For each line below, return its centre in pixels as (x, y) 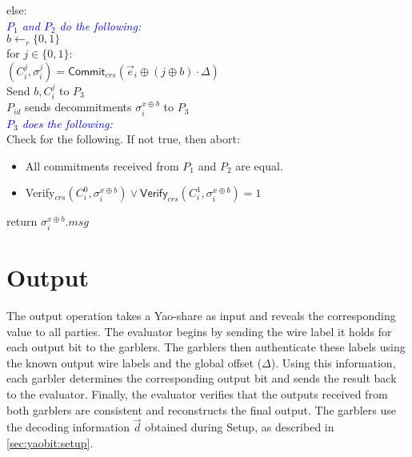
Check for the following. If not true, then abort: (123, 139)
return (22, 221)
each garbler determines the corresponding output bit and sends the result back (202, 378)
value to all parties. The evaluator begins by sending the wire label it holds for (199, 331)
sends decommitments (78, 107)
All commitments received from (102, 165)
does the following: (67, 123)
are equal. (259, 165)
